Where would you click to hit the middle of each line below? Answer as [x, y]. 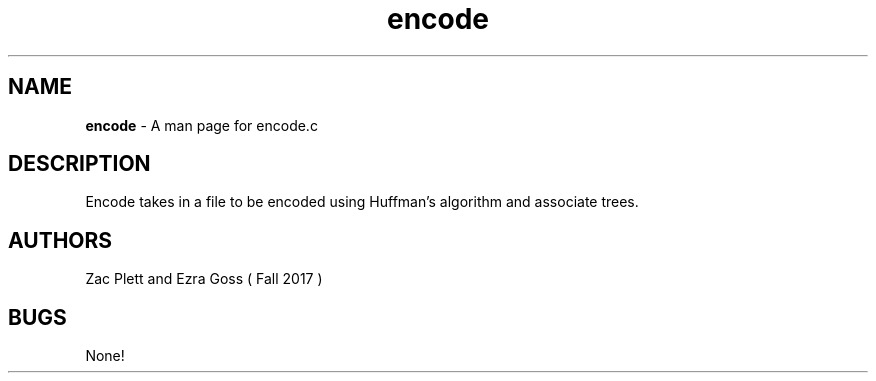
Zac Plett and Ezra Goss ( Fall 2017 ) [204, 279]
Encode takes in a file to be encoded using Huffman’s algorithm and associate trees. [362, 202]
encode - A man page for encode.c [201, 125]
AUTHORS [60, 240]
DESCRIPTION [79, 164]
